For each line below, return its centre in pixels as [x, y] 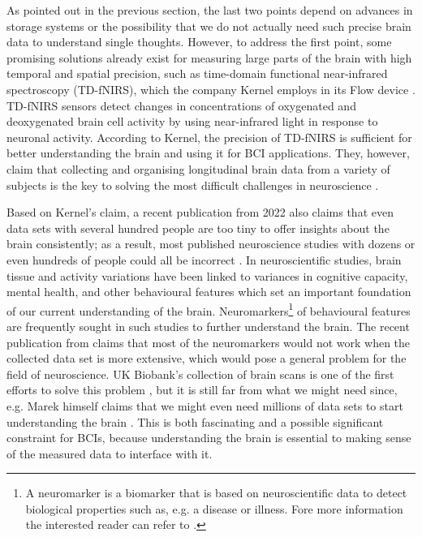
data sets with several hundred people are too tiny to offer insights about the [198, 228]
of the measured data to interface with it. [110, 453]
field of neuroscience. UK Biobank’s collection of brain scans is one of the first [200, 374]
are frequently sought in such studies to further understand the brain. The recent [208, 326]
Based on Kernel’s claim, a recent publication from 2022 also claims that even [200, 212]
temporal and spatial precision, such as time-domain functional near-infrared [197, 73]
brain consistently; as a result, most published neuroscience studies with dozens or [211, 244]
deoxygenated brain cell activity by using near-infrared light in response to [192, 121]
